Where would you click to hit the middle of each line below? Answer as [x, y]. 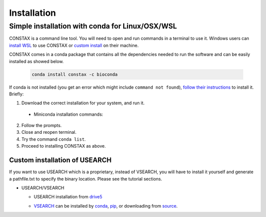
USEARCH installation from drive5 [68, 197]
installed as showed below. [36, 61]
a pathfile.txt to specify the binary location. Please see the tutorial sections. [86, 179]
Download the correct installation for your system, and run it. [83, 103]
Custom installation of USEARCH [60, 160]
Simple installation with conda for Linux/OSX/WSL [93, 26]
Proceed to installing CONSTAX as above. [64, 146]
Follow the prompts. [42, 125]
